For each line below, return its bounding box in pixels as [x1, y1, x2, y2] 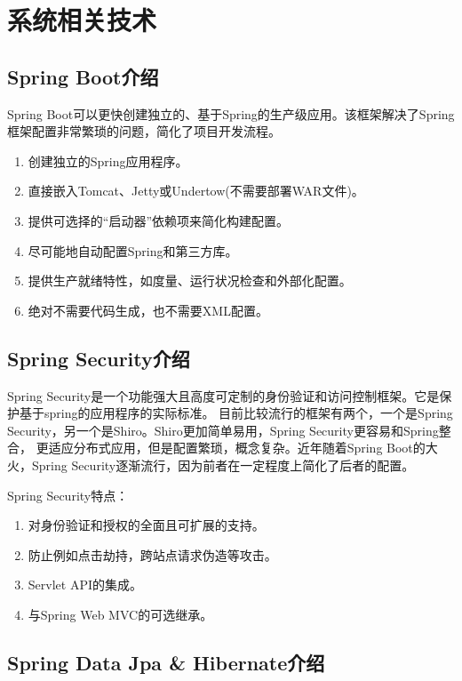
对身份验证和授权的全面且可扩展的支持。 [28, 516, 265, 534]
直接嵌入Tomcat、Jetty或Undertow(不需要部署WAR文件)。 [28, 181, 364, 200]
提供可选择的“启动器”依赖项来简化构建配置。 [28, 211, 290, 229]
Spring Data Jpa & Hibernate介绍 [7, 648, 325, 676]
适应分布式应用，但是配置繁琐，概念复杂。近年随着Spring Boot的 [48, 438, 426, 457]
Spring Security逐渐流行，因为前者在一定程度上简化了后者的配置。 [31, 455, 415, 474]
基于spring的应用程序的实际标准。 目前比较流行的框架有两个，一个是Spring [19, 404, 453, 422]
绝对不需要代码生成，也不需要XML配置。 [28, 300, 268, 319]
